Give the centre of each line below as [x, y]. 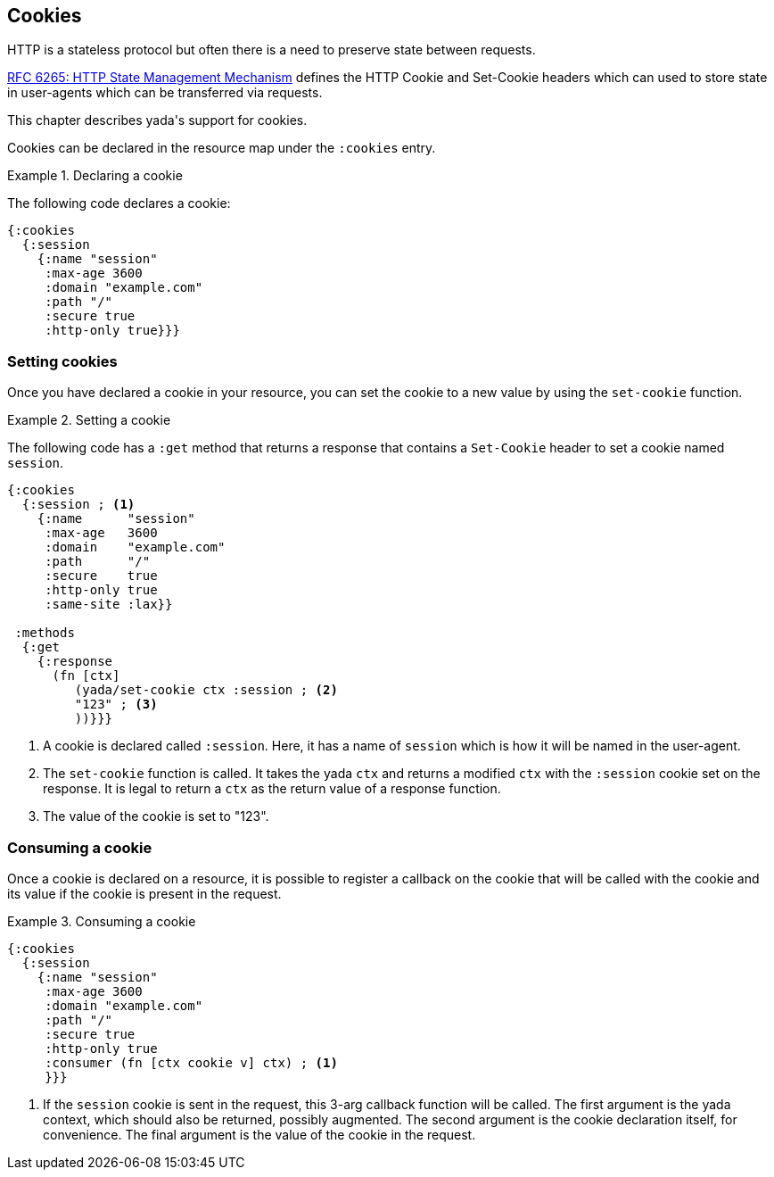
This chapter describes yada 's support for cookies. [157, 120]
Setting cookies [62, 361]
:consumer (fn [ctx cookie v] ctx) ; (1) [191, 1062]
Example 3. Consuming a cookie [102, 921]
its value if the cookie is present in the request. [144, 893]
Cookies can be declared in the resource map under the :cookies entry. [222, 148]
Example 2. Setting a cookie [89, 420]
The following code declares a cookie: [119, 203]
